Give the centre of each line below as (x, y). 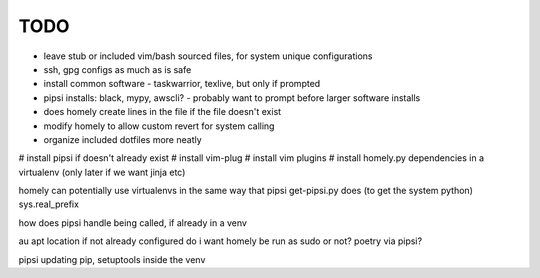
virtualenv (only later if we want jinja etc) (102, 172)
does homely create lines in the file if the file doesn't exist (162, 112)
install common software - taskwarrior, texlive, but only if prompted (182, 84)
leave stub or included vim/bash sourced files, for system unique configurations (208, 56)
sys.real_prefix (49, 204)
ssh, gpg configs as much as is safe (117, 69)
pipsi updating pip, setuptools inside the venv (112, 259)
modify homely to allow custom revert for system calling (159, 126)
